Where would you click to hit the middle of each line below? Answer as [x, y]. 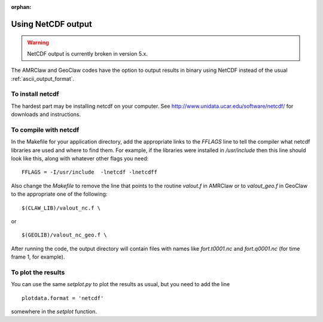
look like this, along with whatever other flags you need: [80, 159]
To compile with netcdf [45, 130]
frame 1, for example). [38, 257]
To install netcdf [35, 94]
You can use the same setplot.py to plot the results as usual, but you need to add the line [121, 284]
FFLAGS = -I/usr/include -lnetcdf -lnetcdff [90, 172]
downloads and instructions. [46, 114]
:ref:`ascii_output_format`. [43, 78]
